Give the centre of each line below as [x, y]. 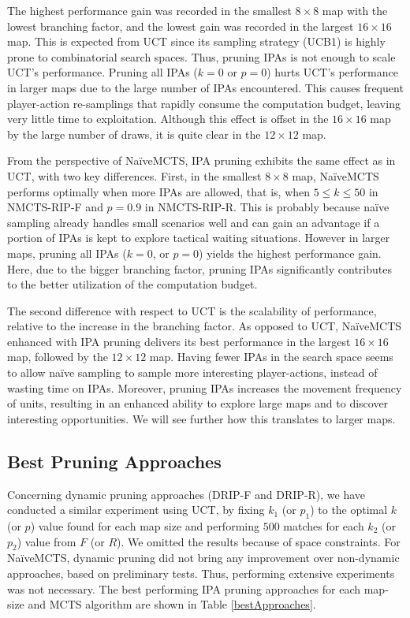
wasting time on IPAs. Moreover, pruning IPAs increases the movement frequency [205, 387]
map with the [355, 10]
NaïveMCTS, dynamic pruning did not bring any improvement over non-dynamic [203, 558]
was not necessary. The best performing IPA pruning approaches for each [184, 588]
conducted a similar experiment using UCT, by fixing [136, 510]
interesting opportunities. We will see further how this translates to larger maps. [201, 418]
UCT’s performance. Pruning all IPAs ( [102, 72]
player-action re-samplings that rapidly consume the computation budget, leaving [204, 103]
